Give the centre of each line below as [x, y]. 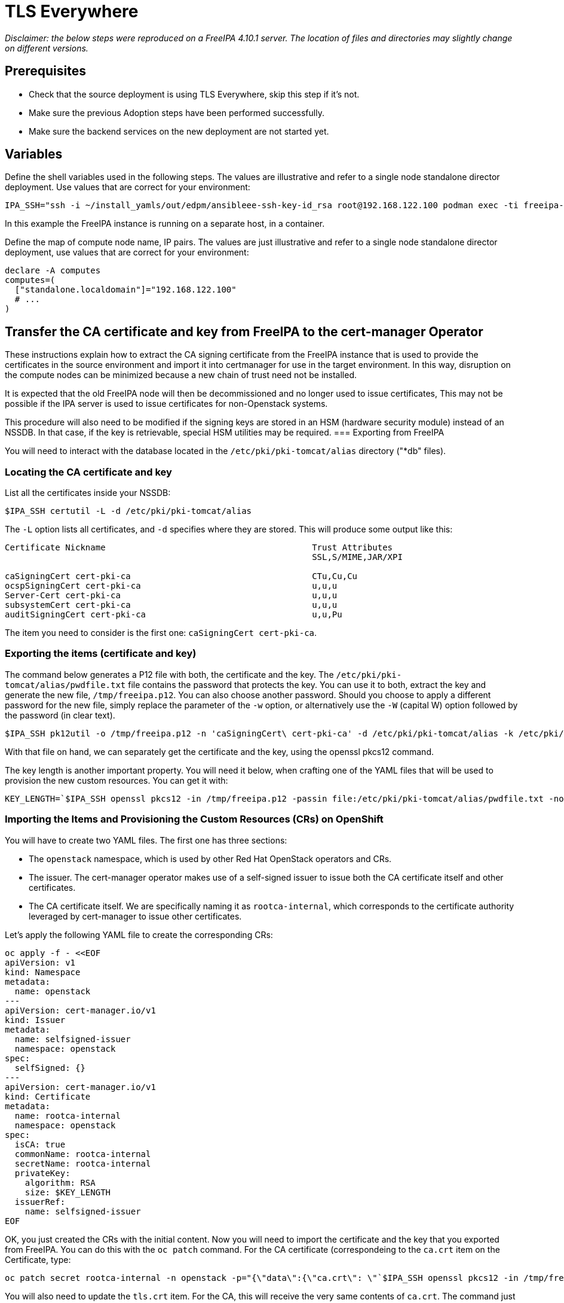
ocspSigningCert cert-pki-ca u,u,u [171, 586]
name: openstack [53, 991]
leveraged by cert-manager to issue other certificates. [135, 916]
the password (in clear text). [60, 715]
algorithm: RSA [60, 1182]
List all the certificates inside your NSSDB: [88, 493]
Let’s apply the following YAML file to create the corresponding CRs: [139, 934]
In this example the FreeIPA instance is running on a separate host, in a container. [165, 224]
